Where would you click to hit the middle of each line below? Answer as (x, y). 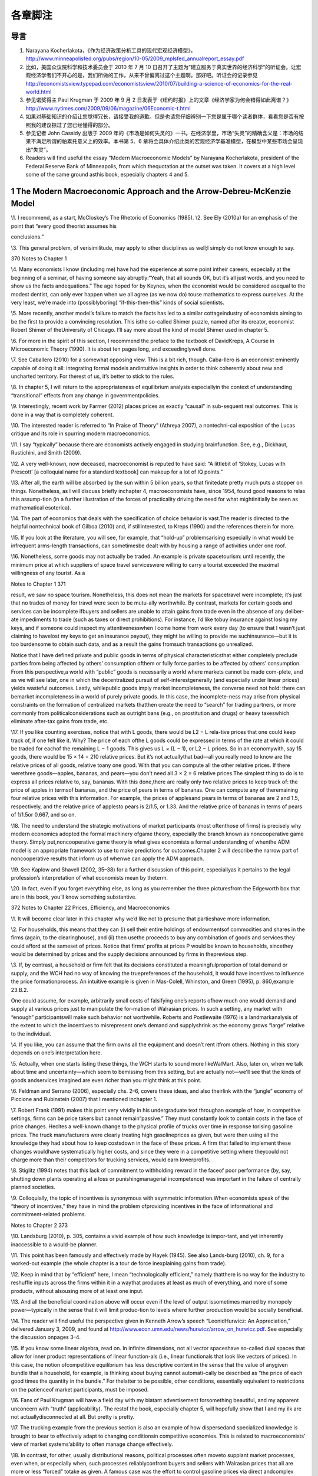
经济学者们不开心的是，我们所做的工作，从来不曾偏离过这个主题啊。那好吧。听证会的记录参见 (144, 75)
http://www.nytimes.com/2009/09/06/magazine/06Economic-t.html (108, 108)
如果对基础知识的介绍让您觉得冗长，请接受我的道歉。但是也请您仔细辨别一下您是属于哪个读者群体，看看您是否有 (162, 117)
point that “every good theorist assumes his (64, 226)
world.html (39, 92)
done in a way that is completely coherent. (62, 414)
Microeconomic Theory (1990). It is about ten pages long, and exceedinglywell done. (114, 349)
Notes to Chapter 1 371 (38, 584)
